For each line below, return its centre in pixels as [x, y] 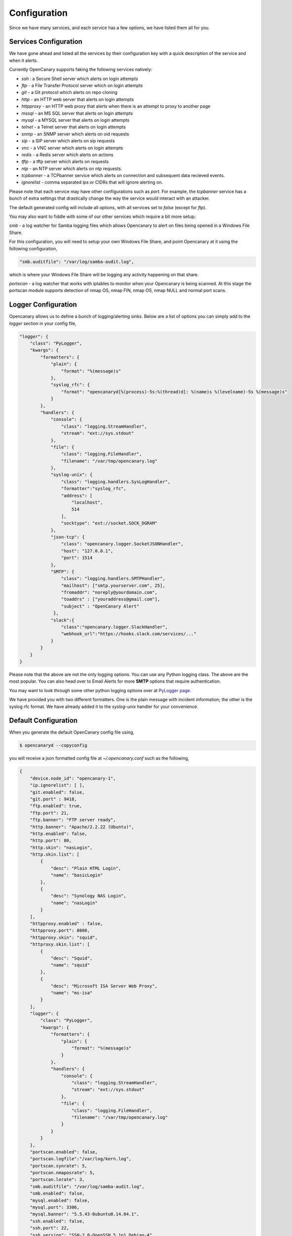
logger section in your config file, [43, 323]
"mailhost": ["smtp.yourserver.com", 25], [113, 585]
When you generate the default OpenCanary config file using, [72, 732]
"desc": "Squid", [72, 958]
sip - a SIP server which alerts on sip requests [68, 141]
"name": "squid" [70, 965]
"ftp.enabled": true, [56, 806]
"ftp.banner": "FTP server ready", [73, 820]
